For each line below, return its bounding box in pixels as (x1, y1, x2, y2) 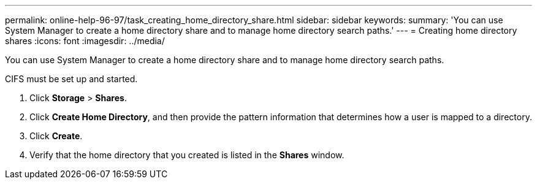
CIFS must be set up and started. (5, 74, 138, 84)
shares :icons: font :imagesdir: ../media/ (5, 36, 165, 46)
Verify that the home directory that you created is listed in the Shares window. (29, 150, 345, 160)
